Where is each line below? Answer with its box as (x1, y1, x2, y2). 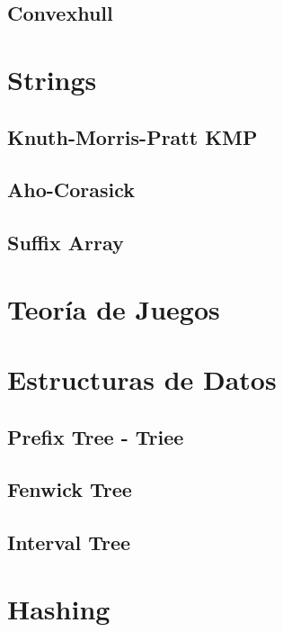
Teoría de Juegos (7, 290, 220, 327)
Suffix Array (7, 229, 124, 257)
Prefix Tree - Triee (7, 422, 184, 450)
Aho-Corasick (7, 176, 136, 203)
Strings (7, 60, 97, 97)
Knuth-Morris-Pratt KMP (7, 122, 258, 150)
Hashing (7, 590, 111, 627)
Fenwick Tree (7, 475, 132, 503)
